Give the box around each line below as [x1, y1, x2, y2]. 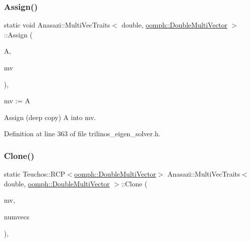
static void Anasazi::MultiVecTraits [4, 20, 111, 30]
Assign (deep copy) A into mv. [4, 112, 96, 122]
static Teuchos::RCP [4, 169, 65, 179]
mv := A [4, 95, 30, 106]
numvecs [4, 211, 29, 221]
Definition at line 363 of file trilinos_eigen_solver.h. [4, 128, 161, 139]
